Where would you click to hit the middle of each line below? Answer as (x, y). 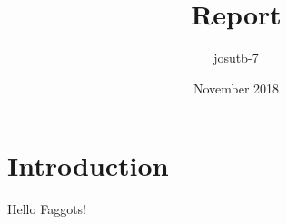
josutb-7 (236, 58)
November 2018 (236, 88)
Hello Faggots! (47, 209)
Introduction (88, 166)
